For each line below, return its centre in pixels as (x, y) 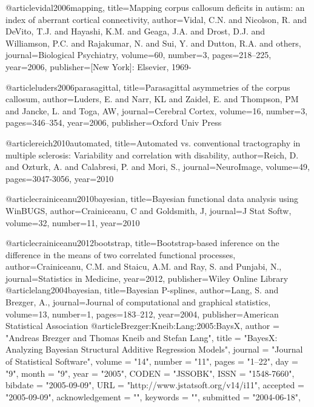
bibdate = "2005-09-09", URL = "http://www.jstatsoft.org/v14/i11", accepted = (155, 385)
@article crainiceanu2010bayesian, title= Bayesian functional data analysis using (152, 199)
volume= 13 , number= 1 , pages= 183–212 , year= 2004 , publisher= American (142, 314)
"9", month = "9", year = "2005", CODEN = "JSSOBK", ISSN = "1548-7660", (150, 373)
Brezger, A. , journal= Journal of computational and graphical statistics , (138, 302)
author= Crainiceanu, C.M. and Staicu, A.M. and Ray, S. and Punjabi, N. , (144, 266)
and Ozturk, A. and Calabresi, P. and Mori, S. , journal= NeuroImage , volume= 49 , (158, 167)
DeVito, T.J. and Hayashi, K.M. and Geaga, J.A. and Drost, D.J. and (135, 31)
